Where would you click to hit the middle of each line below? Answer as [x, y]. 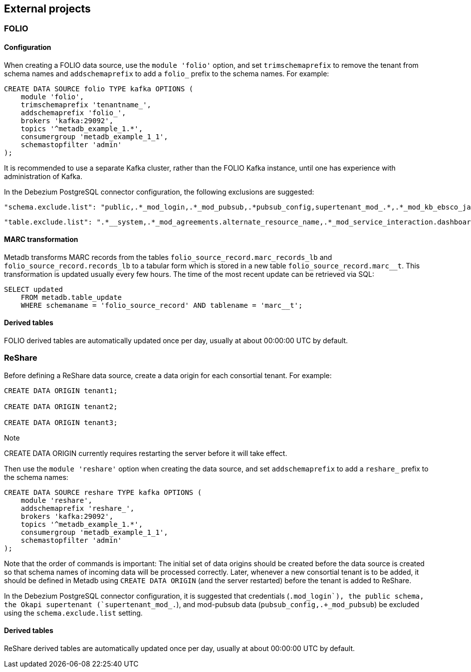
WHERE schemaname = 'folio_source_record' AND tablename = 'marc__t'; [162, 305]
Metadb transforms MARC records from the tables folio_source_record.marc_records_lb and [168, 257]
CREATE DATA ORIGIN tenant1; [61, 390]
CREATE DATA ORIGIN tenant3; [61, 422]
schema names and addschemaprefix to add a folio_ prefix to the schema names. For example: [167, 73]
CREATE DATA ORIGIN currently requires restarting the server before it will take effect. [146, 453]
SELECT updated [34, 289]
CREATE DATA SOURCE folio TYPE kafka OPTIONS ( [99, 89]
